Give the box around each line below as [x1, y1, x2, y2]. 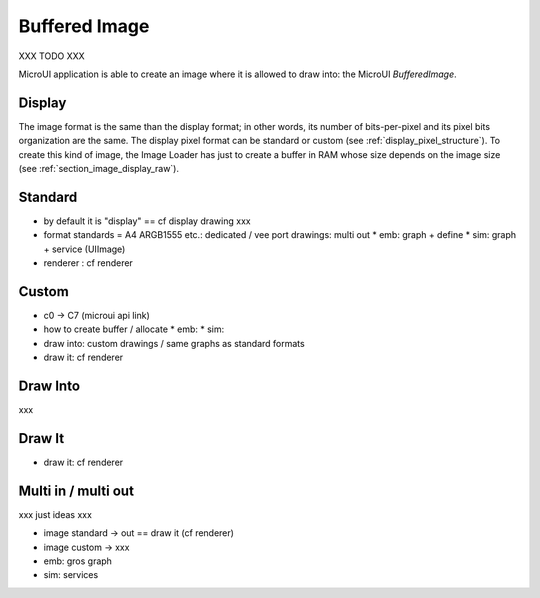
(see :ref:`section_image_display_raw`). [18, 163, 180, 175]
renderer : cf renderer [43, 257, 134, 269]
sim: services [43, 569, 99, 581]
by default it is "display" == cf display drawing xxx [43, 215, 251, 227]
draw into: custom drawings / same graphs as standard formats [43, 337, 305, 349]
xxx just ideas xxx [18, 508, 92, 520]
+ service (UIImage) [43, 243, 126, 255]
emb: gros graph [43, 555, 112, 567]
